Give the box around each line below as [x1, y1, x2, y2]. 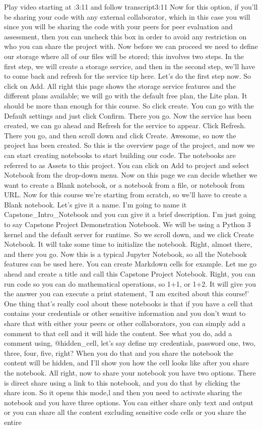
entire [4, 416, 22, 427]
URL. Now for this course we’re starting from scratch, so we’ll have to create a [4, 189, 247, 200]
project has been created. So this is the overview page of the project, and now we [4, 140, 255, 150]
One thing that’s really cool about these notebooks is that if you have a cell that [4, 298, 253, 308]
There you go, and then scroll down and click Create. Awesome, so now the [4, 130, 236, 140]
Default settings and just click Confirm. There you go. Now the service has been [4, 110, 252, 121]
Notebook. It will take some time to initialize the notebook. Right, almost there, [4, 239, 252, 249]
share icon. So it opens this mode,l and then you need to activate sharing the [4, 387, 242, 398]
